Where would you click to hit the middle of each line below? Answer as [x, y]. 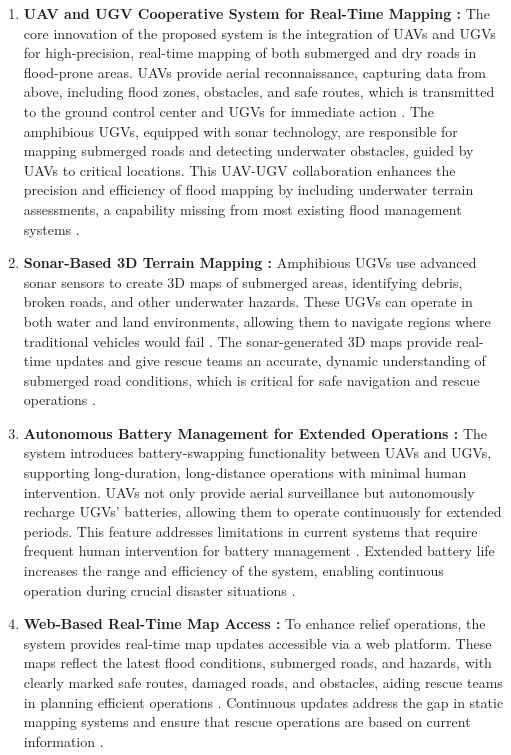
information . [63, 740]
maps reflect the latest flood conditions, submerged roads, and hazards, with [257, 662]
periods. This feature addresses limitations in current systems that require [250, 530]
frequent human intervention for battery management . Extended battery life [259, 550]
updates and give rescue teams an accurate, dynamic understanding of [270, 360]
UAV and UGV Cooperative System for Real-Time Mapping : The [256, 13]
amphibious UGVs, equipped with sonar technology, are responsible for [240, 130]
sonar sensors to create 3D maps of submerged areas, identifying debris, [243, 281]
